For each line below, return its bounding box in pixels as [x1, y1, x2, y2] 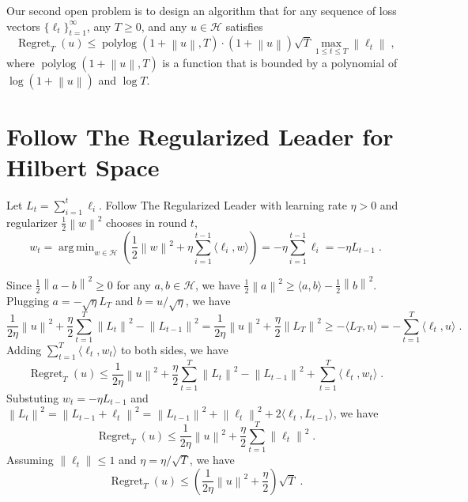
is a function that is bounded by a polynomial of [162, 54, 398, 70]
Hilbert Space [6, 150, 160, 183]
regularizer [6, 213, 58, 230]
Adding [6, 341, 42, 357]
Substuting [6, 389, 59, 406]
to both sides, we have [120, 341, 228, 357]
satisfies [225, 17, 263, 34]
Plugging [6, 292, 49, 308]
